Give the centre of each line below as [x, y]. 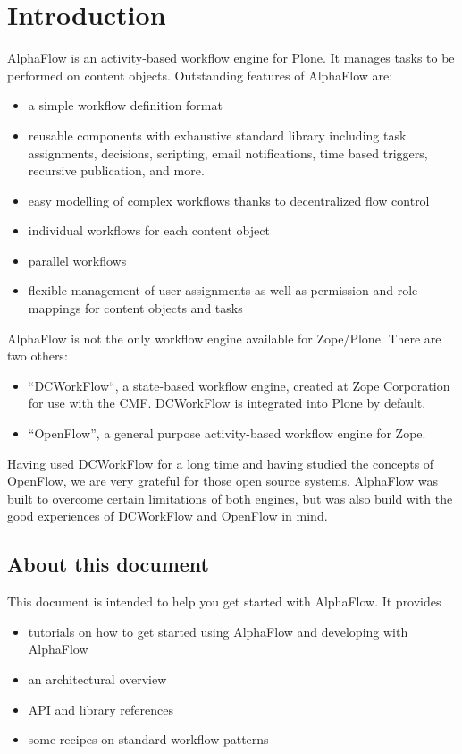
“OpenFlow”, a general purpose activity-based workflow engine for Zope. [227, 433]
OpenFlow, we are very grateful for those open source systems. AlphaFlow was [223, 481]
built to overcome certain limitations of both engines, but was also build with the [230, 498]
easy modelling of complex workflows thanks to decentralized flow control [229, 200]
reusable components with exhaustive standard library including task [217, 135]
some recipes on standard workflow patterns [148, 739]
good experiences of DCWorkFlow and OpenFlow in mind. [168, 516]
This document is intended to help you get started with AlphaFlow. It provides [224, 602]
